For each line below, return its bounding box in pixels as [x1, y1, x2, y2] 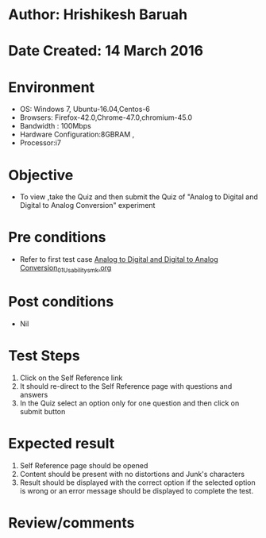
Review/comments [8, 513, 135, 532]
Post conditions [8, 293, 114, 311]
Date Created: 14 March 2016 [8, 42, 204, 60]
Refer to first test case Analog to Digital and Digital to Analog [19, 255, 218, 264]
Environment [8, 78, 95, 96]
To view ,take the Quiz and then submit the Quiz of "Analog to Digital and [19, 192, 258, 202]
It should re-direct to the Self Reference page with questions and [19, 381, 233, 390]
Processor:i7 [19, 138, 62, 148]
